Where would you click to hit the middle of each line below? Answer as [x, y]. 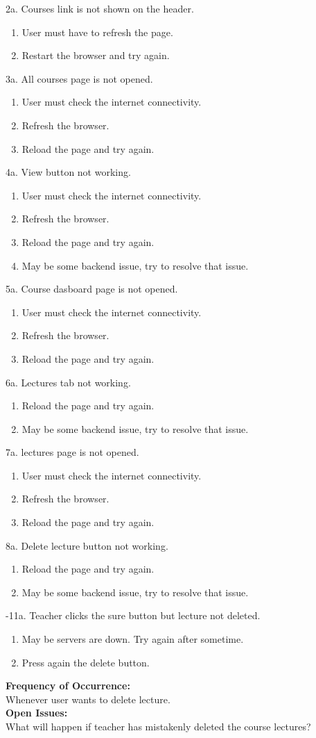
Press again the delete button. [86, 662]
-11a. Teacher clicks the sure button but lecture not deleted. [133, 615]
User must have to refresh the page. [97, 32]
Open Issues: [37, 713]
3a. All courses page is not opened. [79, 78]
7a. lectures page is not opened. [72, 452]
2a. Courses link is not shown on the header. [100, 8]
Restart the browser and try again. [96, 55]
